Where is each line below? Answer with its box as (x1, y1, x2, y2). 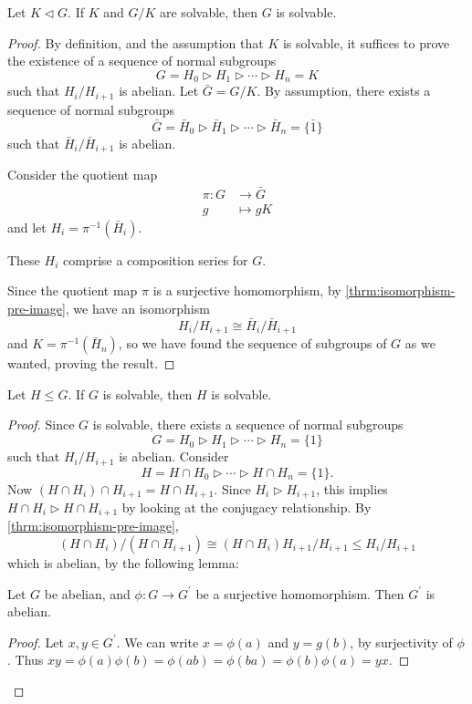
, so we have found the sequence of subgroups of (118, 334, 387, 353)
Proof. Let (7, 632, 64, 651)
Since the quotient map (7, 281, 138, 300)
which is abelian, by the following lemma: (7, 554, 239, 573)
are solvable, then (160, 3, 258, 21)
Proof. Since (7, 415, 75, 434)
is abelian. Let (119, 81, 199, 100)
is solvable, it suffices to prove (282, 33, 450, 52)
